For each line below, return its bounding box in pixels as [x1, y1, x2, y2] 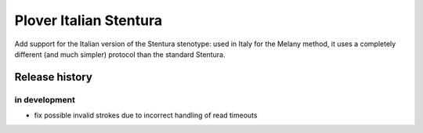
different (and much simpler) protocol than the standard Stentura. [14, 49, 226, 59]
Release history [14, 70, 93, 84]
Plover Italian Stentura [14, 12, 163, 29]
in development [14, 94, 76, 105]
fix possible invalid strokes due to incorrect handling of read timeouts [34, 110, 258, 120]
